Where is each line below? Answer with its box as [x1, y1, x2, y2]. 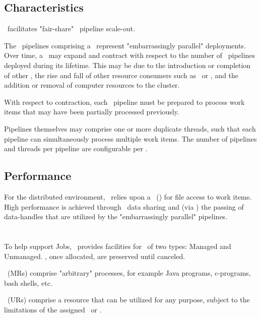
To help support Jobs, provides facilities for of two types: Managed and [4, 240, 231, 251]
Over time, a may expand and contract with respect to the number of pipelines [4, 50, 255, 60]
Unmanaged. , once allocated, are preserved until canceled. [4, 250, 185, 261]
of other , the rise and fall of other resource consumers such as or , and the [4, 70, 239, 80]
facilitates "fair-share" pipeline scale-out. [7, 23, 136, 34]
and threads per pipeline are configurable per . [4, 143, 148, 154]
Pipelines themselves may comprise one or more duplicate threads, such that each [4, 123, 256, 134]
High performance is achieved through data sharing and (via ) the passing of [4, 201, 244, 212]
